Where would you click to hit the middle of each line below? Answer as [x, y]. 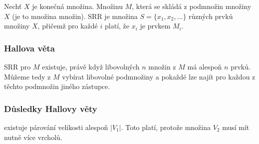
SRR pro [17, 66]
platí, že [117, 26]
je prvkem [155, 26]
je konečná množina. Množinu [77, 6]
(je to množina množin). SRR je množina [75, 16]
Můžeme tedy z [27, 76]
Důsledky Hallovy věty [51, 108]
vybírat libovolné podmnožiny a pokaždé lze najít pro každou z [159, 76]
